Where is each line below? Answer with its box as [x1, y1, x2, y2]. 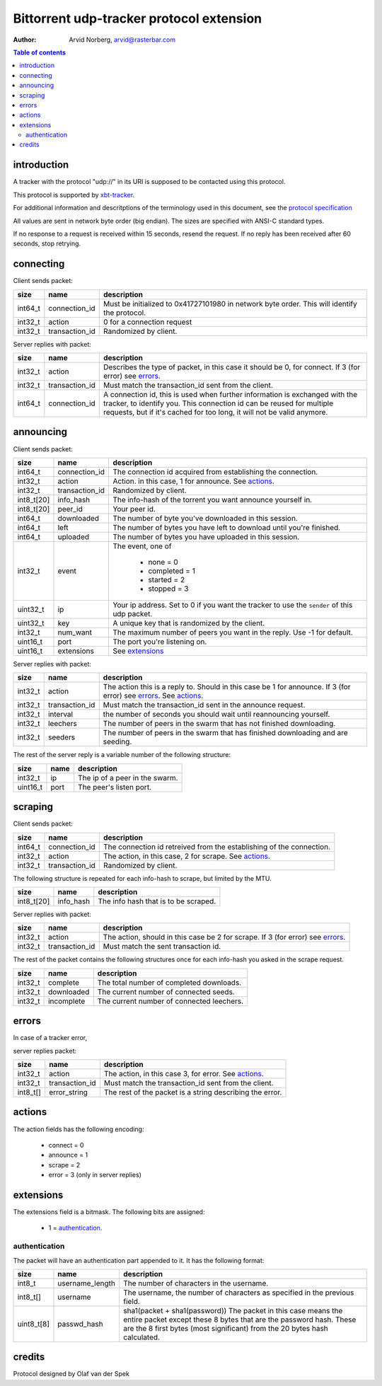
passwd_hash [57, 1319, 103, 1329]
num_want [57, 627, 92, 637]
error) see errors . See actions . [103, 691, 204, 700]
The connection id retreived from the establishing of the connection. [103, 842, 330, 852]
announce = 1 [48, 1150, 88, 1160]
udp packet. [112, 608, 153, 618]
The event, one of [112, 541, 172, 551]
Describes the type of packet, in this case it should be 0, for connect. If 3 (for [103, 362, 361, 371]
